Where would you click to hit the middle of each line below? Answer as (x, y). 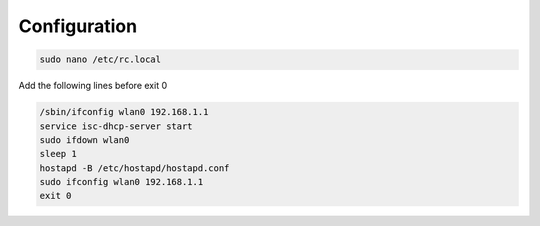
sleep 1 (58, 154)
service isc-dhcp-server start (116, 126)
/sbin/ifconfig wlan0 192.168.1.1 (124, 112)
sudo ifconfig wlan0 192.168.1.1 (121, 182)
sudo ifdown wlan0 (84, 139)
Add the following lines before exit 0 (93, 86)
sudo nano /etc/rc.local (100, 59)
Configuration (78, 26)
